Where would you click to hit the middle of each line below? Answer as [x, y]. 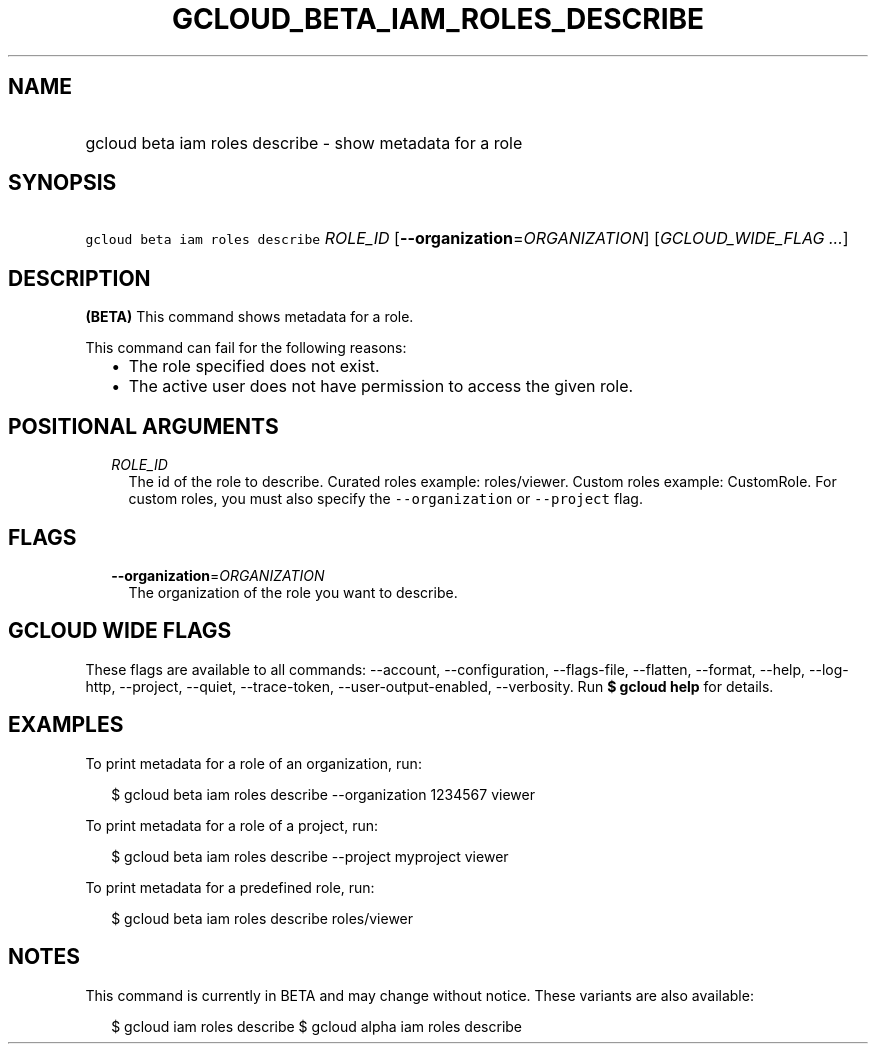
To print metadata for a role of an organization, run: [253, 763]
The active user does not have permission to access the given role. [381, 386]
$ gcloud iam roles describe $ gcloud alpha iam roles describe [317, 1026]
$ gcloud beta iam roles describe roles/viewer [262, 918]
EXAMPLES [66, 725]
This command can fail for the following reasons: [246, 348]
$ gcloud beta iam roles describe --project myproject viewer [310, 856]
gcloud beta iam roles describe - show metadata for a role [304, 142]
